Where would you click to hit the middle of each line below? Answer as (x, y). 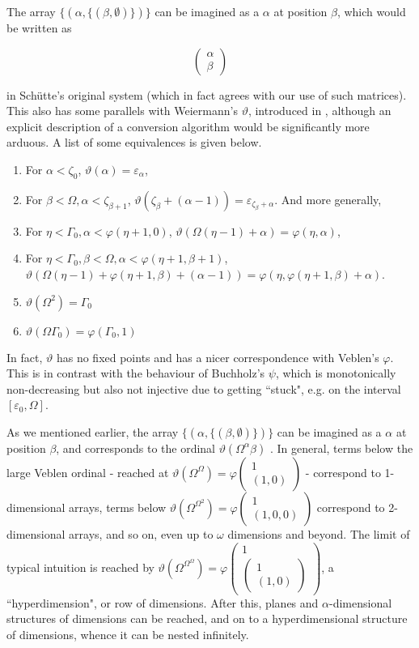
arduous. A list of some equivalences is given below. (134, 142)
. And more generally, (328, 199)
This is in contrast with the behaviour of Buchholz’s (136, 373)
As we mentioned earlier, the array (93, 431)
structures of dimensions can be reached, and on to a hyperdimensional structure (207, 618)
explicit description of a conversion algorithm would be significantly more (188, 126)
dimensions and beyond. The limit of (319, 533)
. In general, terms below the (341, 448)
